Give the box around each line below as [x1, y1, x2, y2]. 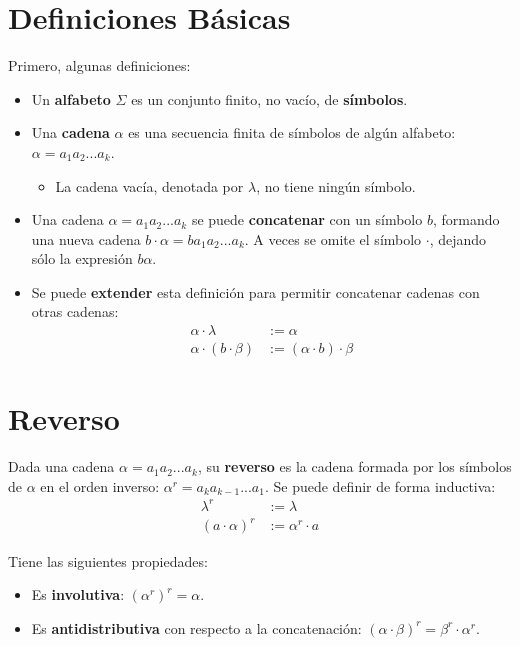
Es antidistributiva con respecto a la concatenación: [31, 617, 362, 638]
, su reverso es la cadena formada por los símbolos [197, 456, 512, 477]
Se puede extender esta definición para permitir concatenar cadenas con [31, 281, 480, 302]
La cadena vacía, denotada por [55, 175, 244, 196]
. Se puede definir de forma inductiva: [264, 475, 496, 496]
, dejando [429, 228, 487, 249]
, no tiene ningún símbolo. [256, 175, 416, 196]
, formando [432, 209, 500, 230]
